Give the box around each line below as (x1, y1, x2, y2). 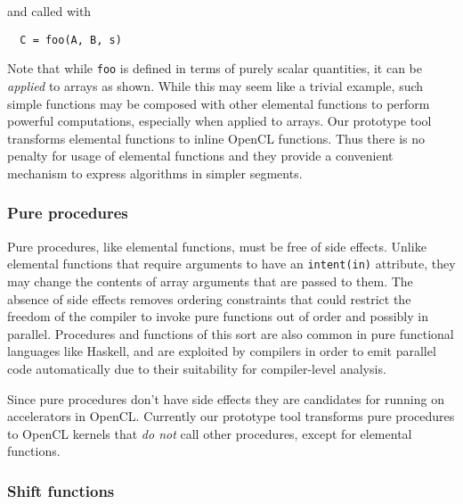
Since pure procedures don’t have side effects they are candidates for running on (7, 389, 444, 408)
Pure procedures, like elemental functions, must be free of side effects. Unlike (7, 236, 426, 255)
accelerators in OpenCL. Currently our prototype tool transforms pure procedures (7, 407, 455, 426)
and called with (7, 2, 92, 20)
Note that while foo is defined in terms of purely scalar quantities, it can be (7, 59, 423, 78)
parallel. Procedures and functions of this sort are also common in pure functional (7, 324, 454, 343)
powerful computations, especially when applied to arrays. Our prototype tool (7, 112, 432, 130)
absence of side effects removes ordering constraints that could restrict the (7, 289, 411, 308)
